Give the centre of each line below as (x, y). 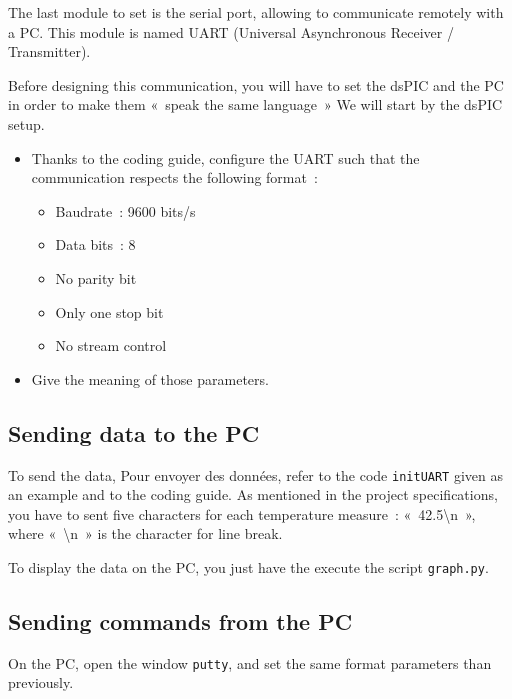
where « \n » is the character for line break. (145, 533)
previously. (41, 682)
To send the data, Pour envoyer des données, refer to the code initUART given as (256, 474)
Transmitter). (49, 51)
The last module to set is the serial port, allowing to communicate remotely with (256, 12)
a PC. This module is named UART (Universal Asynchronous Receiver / (231, 31)
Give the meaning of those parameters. (150, 378)
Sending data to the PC (134, 432)
